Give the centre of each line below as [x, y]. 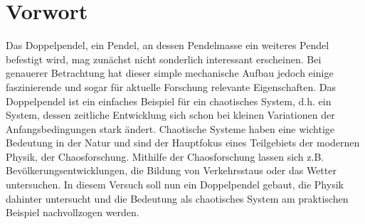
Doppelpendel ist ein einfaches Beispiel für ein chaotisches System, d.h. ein [169, 101]
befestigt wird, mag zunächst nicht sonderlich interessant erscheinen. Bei [164, 59]
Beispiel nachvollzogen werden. [73, 212]
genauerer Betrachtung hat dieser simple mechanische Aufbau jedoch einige [170, 73]
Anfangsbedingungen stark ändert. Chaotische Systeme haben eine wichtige [170, 128]
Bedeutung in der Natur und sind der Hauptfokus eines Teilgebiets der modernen [183, 143]
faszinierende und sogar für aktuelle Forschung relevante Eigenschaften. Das [171, 86]
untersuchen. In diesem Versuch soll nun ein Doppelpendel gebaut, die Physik [175, 185]
